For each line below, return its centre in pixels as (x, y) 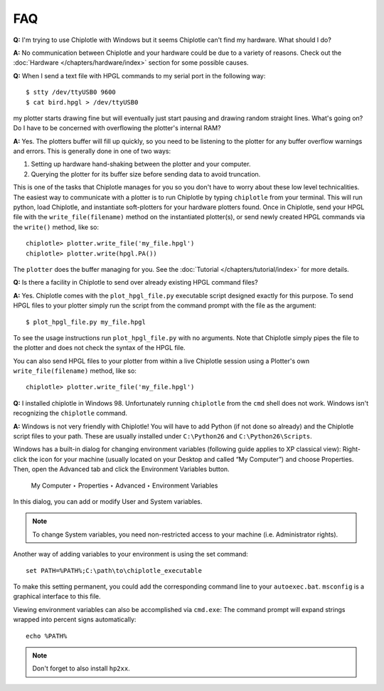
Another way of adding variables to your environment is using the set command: (130, 554)
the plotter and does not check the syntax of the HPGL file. (99, 348)
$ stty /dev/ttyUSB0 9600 (71, 92)
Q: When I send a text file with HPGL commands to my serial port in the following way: (139, 75)
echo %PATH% (47, 636)
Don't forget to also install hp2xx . (81, 668)
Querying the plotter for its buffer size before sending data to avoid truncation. (146, 174)
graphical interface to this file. (57, 596)
